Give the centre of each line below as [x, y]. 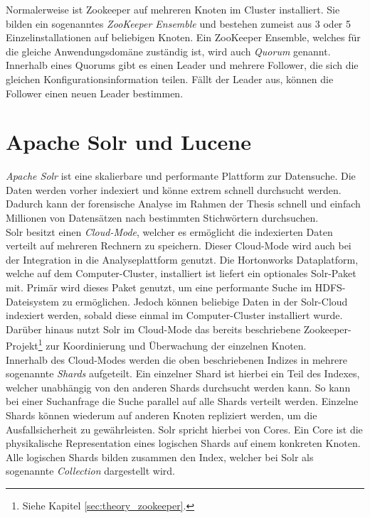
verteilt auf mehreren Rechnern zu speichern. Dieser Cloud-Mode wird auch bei [179, 245]
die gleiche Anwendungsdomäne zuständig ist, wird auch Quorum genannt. [168, 51]
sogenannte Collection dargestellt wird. [90, 471]
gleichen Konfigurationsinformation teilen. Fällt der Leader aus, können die [170, 79]
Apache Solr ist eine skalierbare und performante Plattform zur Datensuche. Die [181, 176]
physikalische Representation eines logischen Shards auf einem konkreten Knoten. [183, 443]
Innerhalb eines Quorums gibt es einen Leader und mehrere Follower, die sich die [182, 65]
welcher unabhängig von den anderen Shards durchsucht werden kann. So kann [178, 387]
